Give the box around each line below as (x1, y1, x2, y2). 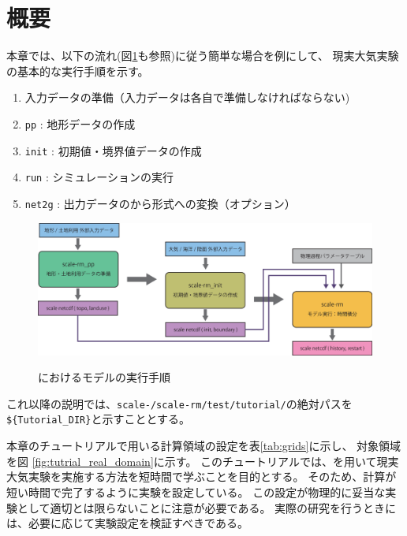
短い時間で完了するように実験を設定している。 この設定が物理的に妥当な (6, 483, 386, 500)
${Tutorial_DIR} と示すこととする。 (6, 411, 190, 427)
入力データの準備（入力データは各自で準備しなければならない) (24, 89, 350, 106)
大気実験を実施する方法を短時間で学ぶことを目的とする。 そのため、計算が (6, 468, 397, 485)
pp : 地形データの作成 (24, 115, 136, 132)
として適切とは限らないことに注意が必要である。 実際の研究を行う (17, 499, 364, 516)
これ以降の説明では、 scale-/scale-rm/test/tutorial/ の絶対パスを (6, 395, 353, 411)
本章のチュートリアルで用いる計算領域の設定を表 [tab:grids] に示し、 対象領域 (6, 437, 401, 454)
